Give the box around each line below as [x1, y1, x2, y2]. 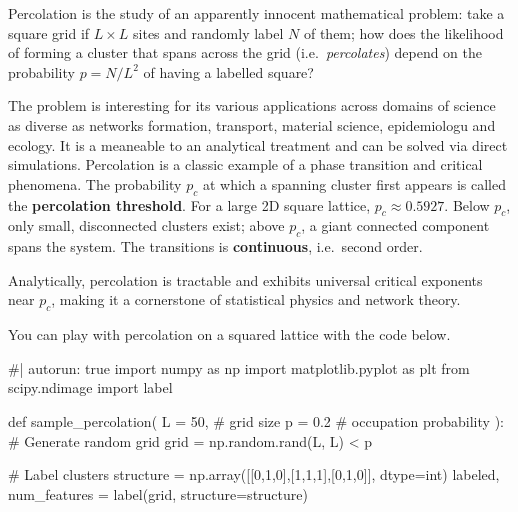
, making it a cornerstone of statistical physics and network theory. [51, 289, 461, 310]
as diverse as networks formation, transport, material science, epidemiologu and [8, 114, 496, 135]
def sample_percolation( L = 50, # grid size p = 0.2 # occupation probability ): [8, 410, 504, 431]
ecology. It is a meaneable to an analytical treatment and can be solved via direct [8, 134, 508, 155]
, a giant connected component [301, 215, 490, 236]
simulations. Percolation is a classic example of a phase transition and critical [8, 154, 483, 175]
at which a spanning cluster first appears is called [202, 173, 506, 194]
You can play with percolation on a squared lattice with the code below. [8, 324, 451, 345]
